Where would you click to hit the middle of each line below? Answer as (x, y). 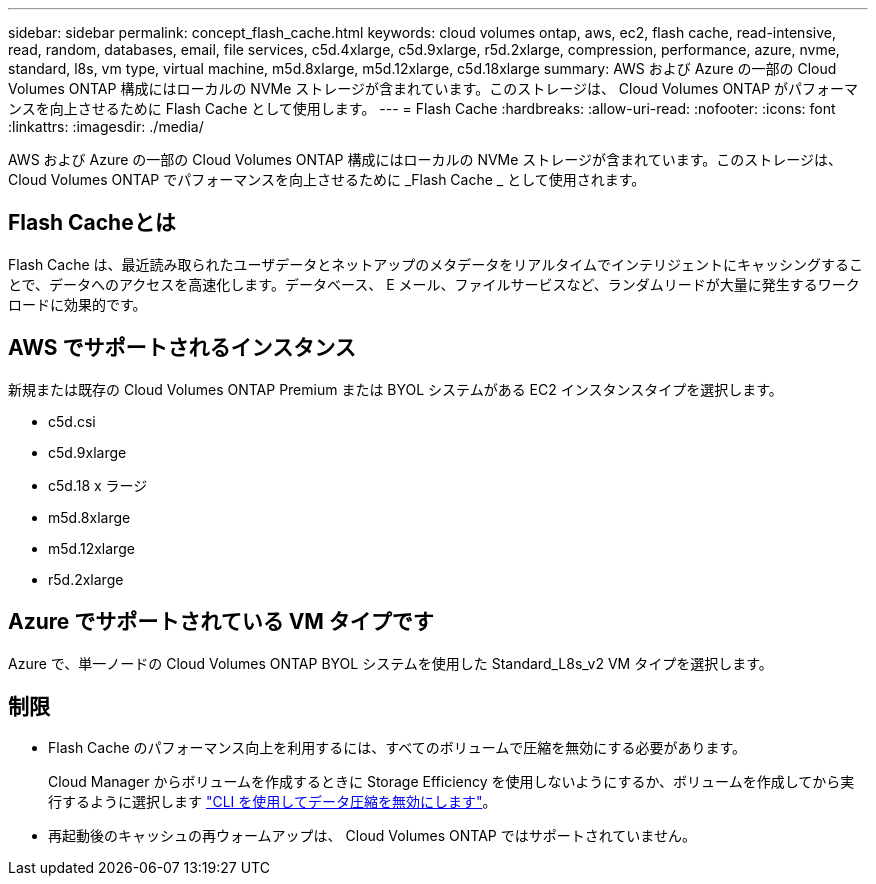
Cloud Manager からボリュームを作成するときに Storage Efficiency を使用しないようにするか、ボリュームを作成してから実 (451, 782)
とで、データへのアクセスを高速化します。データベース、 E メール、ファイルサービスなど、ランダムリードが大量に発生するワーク (434, 284)
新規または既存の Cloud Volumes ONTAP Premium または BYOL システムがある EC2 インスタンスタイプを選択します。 (395, 389)
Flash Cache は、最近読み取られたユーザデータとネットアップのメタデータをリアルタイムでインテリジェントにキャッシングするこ (435, 264)
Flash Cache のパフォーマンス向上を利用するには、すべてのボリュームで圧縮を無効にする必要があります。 (397, 748)
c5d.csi (72, 421)
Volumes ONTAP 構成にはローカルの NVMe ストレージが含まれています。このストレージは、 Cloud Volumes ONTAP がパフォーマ (433, 88)
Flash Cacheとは (92, 223)
